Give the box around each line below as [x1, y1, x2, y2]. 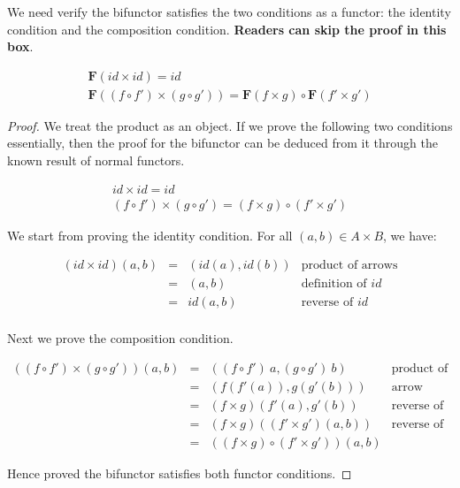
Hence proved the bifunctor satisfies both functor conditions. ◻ [7, 464, 352, 483]
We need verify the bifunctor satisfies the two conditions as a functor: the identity [7, 3, 451, 20]
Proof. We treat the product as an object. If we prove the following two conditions [7, 116, 453, 134]
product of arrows [301, 259, 398, 272]
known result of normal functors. [7, 151, 185, 170]
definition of [301, 278, 367, 291]
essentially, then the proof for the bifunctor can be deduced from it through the [7, 133, 438, 152]
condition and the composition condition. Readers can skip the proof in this [7, 19, 447, 38]
